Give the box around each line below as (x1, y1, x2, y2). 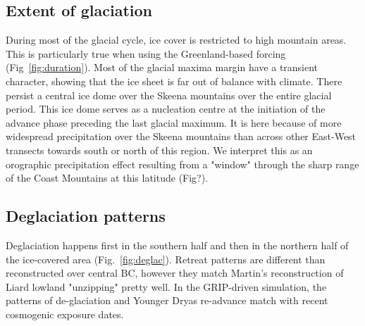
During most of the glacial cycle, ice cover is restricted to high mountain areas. (6, 32, 347, 47)
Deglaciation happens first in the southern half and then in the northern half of (6, 237, 349, 252)
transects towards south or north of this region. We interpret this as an (6, 142, 313, 157)
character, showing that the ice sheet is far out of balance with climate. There (6, 73, 342, 88)
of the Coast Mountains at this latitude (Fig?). (6, 170, 209, 185)
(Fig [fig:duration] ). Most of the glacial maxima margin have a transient (6, 60, 318, 75)
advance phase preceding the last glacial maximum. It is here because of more (6, 115, 342, 130)
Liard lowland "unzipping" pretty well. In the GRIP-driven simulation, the (6, 279, 327, 294)
